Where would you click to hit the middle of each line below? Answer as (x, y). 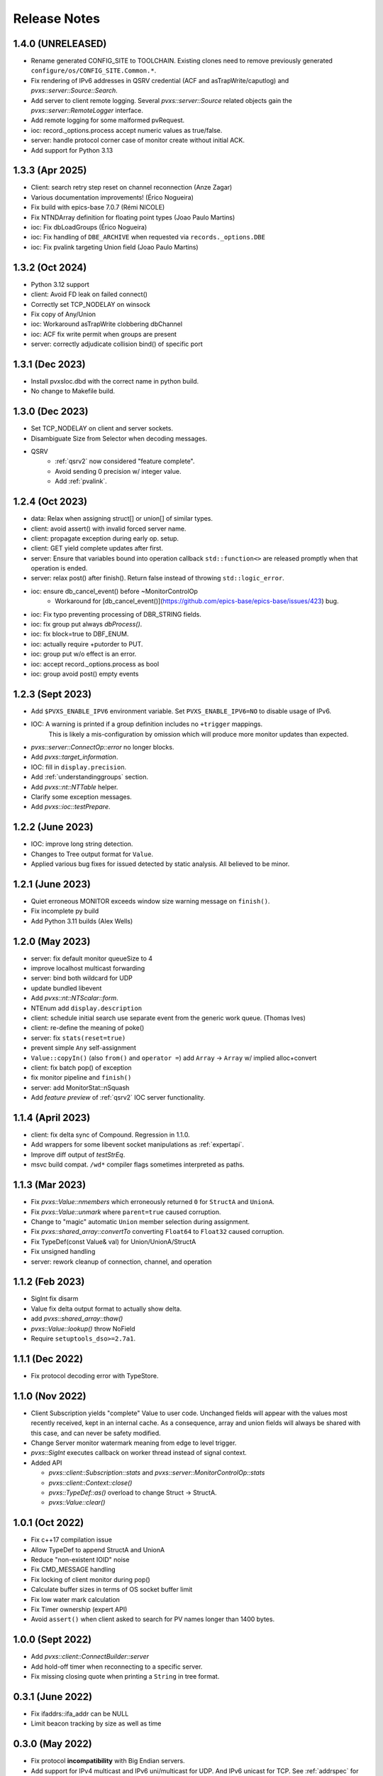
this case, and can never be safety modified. (96, 1433)
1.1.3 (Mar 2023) (50, 1185)
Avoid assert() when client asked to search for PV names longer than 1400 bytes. (153, 1619)
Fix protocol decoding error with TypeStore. (95, 1375)
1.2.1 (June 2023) (52, 884)
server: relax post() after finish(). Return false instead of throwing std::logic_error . (158, 578)
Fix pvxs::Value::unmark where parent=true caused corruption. (126, 1212)
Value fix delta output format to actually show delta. (106, 1309)
